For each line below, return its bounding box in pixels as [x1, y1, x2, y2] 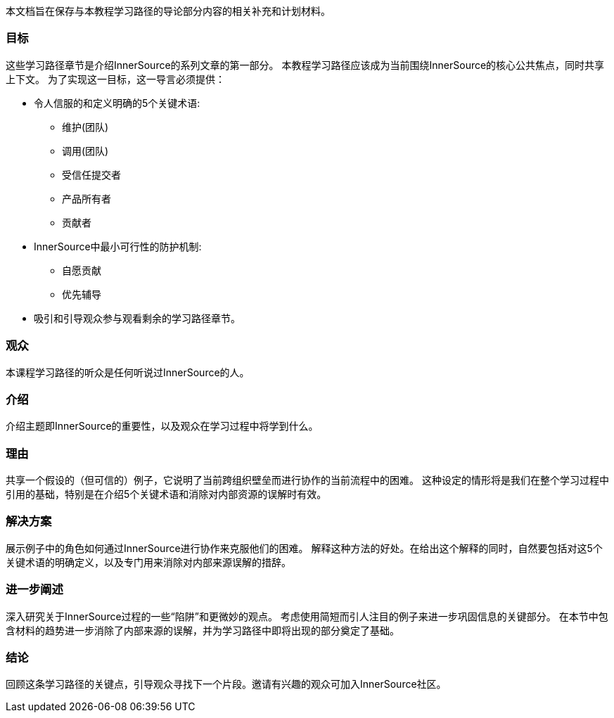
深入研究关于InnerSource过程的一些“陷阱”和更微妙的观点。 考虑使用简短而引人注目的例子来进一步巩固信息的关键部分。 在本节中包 [6, 610, 608, 622]
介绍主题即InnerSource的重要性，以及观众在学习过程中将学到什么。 [6, 420, 319, 432]
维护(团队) [62, 120, 109, 133]
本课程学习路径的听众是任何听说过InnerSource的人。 [6, 366, 250, 378]
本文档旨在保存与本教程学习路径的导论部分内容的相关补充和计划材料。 [6, 5, 331, 17]
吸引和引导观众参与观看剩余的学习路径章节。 [34, 312, 241, 324]
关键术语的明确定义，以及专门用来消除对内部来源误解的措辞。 [6, 556, 291, 568]
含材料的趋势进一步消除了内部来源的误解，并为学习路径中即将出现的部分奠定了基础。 [6, 624, 399, 636]
